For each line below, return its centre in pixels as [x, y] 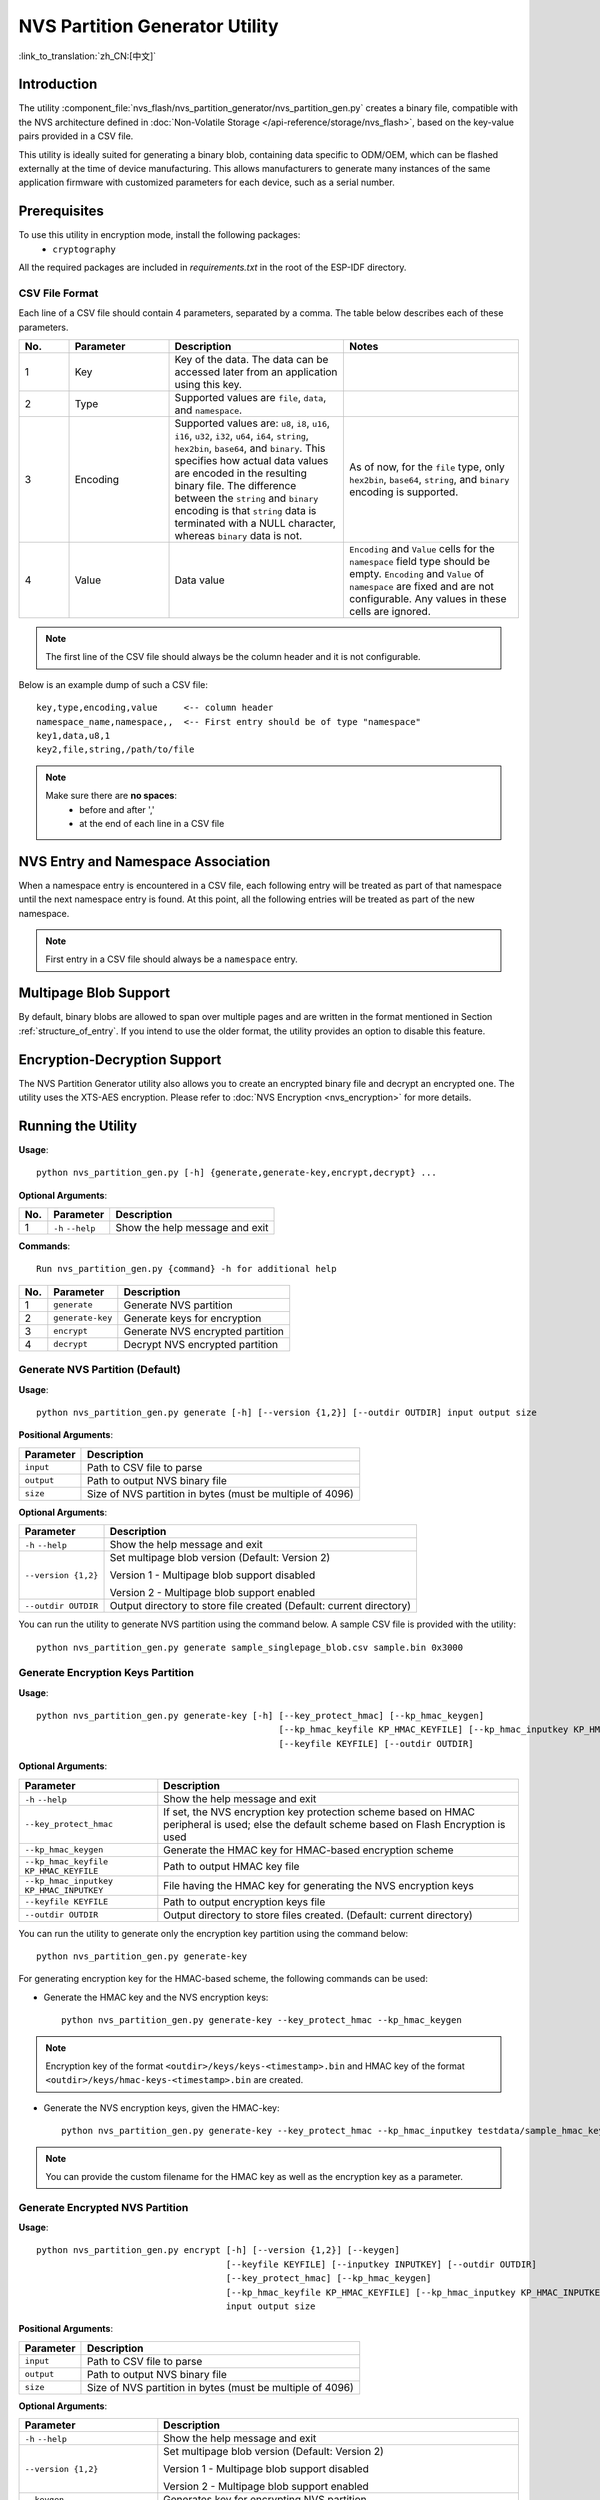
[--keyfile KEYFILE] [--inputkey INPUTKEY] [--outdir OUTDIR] [381, 2264]
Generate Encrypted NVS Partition [103, 2207]
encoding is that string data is [245, 511]
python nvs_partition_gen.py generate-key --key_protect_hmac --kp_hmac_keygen [261, 2020]
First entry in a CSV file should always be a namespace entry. [172, 959]
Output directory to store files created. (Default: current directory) [318, 1915]
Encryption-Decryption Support [120, 1059]
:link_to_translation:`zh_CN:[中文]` [87, 56]
